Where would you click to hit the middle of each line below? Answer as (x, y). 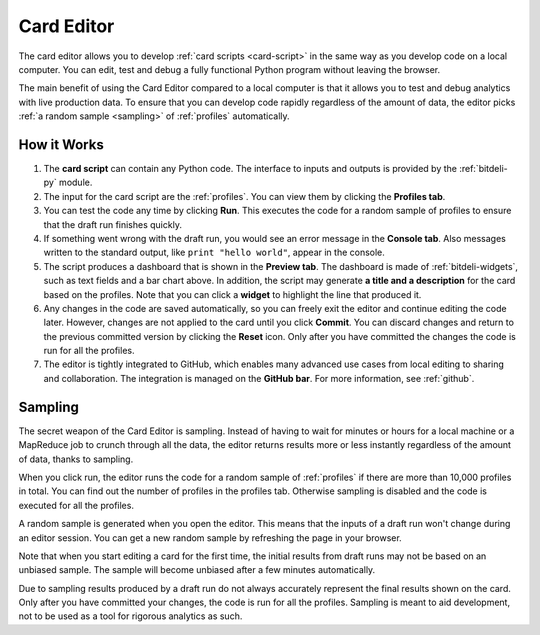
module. (75, 182)
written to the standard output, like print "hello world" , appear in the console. (214, 252)
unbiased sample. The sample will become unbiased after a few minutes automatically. (197, 570)
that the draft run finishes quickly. (112, 224)
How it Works (61, 144)
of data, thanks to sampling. (76, 459)
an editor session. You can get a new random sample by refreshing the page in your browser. (210, 537)
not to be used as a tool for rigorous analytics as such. (130, 616)
